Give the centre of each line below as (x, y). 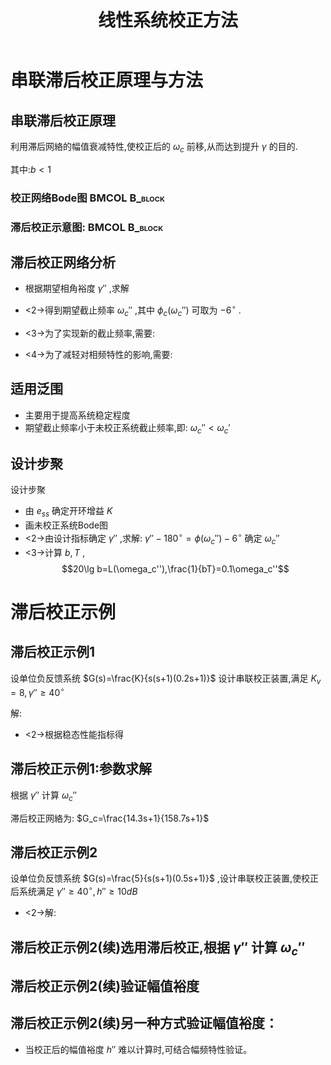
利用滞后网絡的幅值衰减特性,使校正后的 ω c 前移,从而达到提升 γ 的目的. (154, 148)
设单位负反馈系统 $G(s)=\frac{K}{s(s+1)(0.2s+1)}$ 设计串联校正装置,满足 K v (166, 679)
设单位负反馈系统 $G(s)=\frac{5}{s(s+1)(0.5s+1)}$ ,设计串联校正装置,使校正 (164, 878)
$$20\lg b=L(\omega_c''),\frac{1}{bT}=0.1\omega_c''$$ (175, 568)
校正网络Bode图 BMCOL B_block (87, 198)
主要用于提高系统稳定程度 (77, 415)
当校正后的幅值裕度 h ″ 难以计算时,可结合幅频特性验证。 (138, 1049)
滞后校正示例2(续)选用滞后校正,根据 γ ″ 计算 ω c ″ (158, 948)
